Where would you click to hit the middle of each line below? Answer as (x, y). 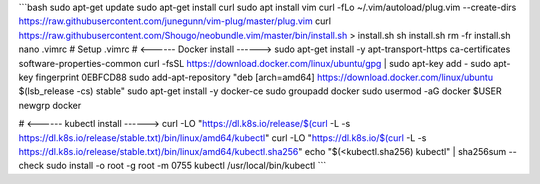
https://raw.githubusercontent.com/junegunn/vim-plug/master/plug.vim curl (175, 21)
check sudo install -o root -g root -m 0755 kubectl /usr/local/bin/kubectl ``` (172, 166)
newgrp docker (50, 105)
